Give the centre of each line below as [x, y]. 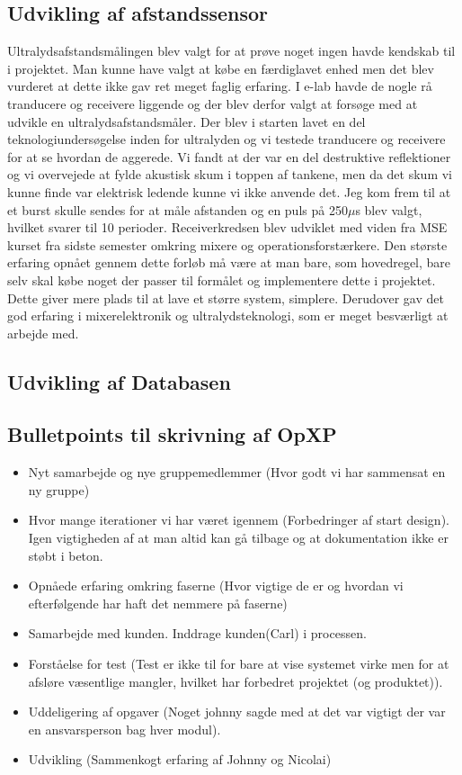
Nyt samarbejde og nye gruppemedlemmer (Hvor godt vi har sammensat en [237, 472]
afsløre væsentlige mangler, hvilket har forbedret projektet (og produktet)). [235, 681]
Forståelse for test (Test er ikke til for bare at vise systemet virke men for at [239, 664]
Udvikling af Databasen [119, 381]
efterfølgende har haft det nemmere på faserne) [158, 603]
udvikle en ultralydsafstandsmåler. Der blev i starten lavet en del [187, 121]
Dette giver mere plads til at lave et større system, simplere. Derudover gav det [226, 297]
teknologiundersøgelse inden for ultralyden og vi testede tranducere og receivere [227, 139]
